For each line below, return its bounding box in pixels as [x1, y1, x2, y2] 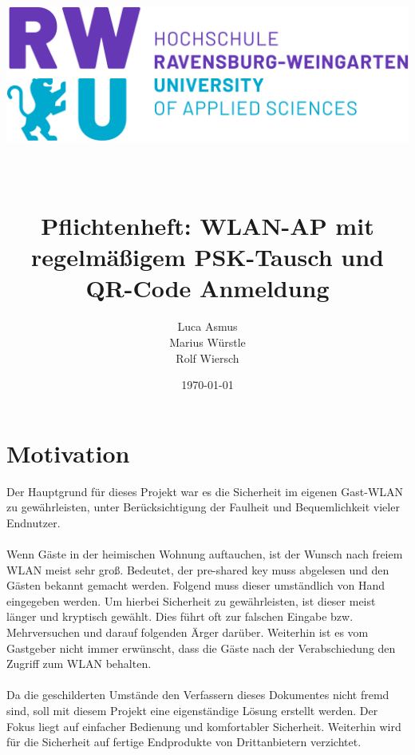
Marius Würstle [169, 333, 246, 350]
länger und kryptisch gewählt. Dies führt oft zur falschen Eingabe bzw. [6, 608, 354, 625]
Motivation [6, 436, 130, 469]
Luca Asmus [177, 318, 238, 335]
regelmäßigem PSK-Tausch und [31, 240, 384, 273]
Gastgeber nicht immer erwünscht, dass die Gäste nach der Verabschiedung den [6, 639, 396, 656]
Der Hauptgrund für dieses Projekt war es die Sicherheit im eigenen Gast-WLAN [6, 483, 404, 499]
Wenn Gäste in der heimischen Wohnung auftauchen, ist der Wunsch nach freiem [6, 546, 403, 562]
